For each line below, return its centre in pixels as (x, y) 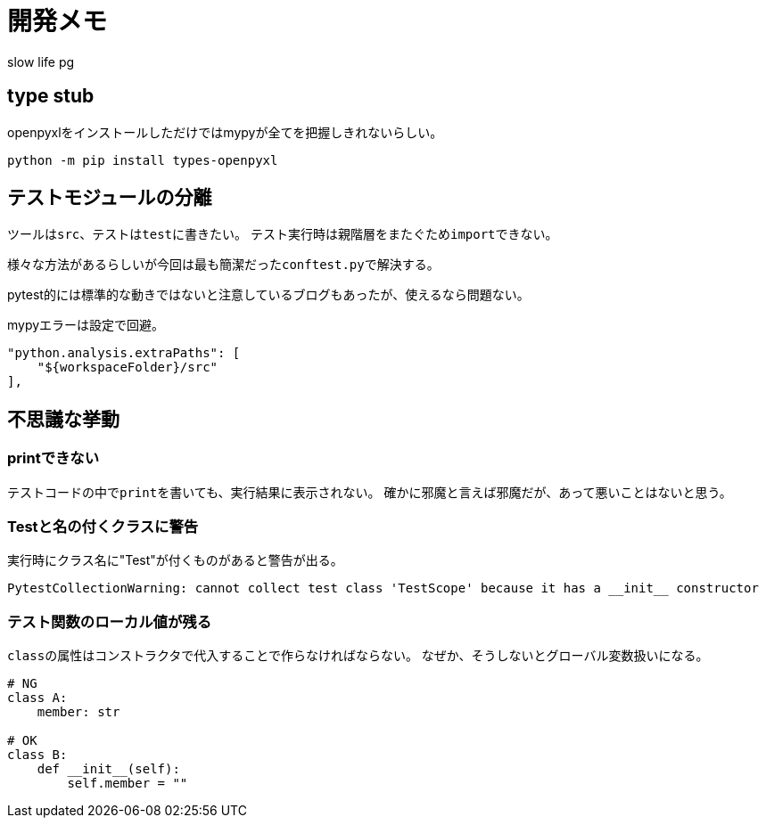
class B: (37, 755)
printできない (54, 458)
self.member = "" (128, 784)
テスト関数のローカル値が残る (110, 621)
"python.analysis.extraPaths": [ (124, 353)
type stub (51, 96)
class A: (37, 698)
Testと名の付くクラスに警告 (103, 527)
